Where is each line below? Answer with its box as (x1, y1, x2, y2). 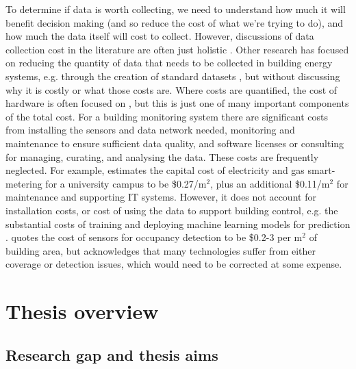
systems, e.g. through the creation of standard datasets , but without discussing (5, 68, 340, 83)
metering (5, 176, 42, 190)
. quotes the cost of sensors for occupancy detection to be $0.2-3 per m (5, 230, 303, 244)
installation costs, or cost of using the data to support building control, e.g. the (5, 203, 338, 217)
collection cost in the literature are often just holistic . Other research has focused (5, 42, 349, 56)
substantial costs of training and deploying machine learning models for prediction (5, 216, 351, 231)
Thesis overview (5, 297, 159, 325)
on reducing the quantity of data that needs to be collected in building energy (5, 55, 333, 70)
